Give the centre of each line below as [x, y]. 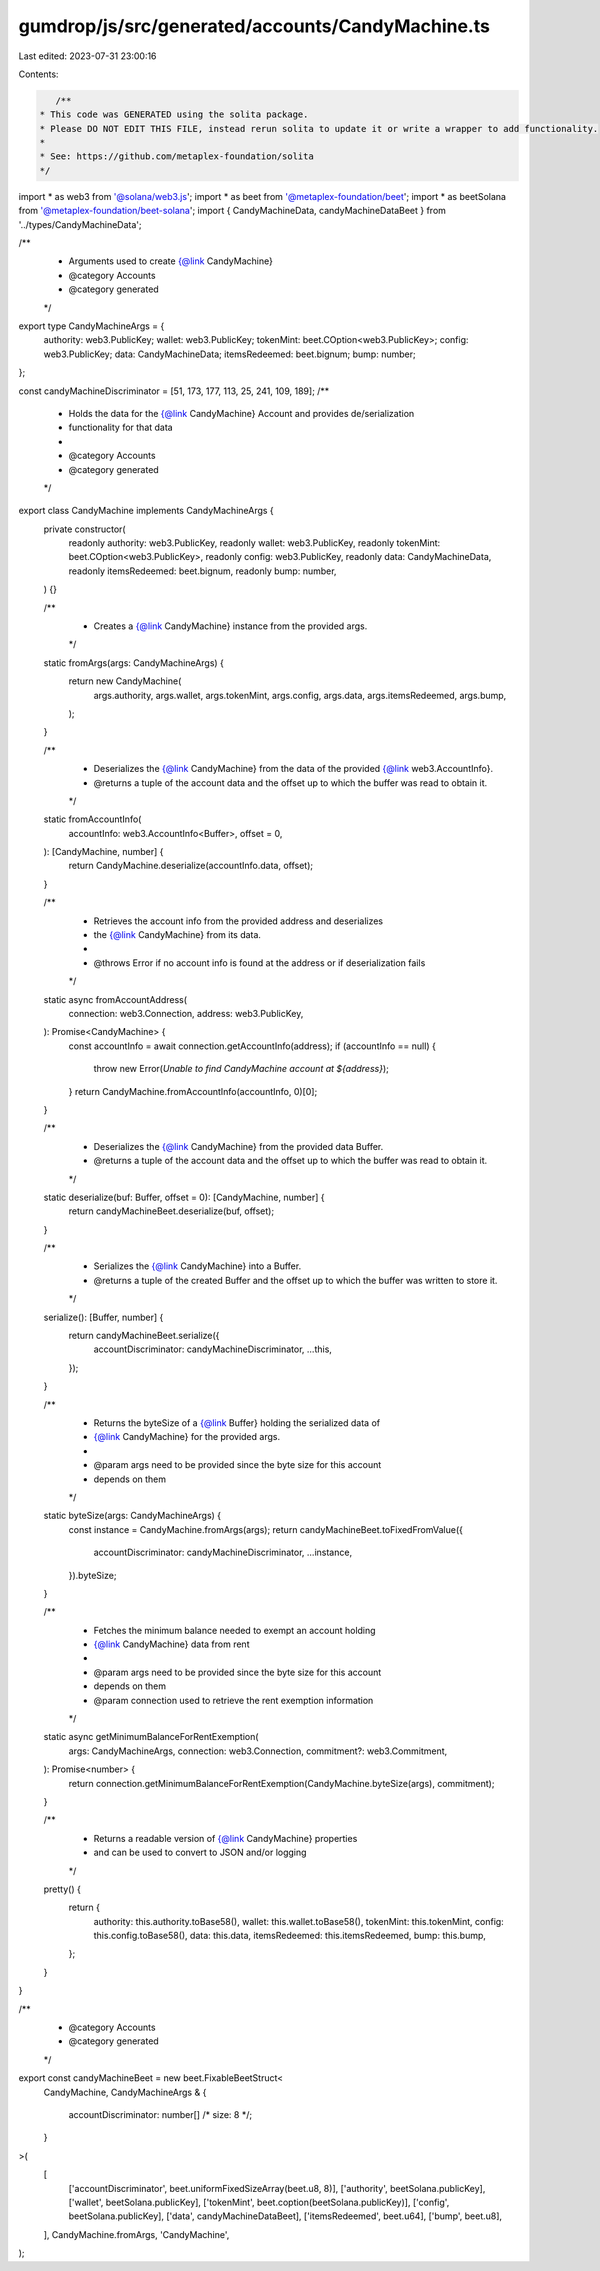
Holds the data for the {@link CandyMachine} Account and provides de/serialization [241, 413]
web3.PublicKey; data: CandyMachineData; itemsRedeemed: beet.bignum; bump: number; [229, 354]
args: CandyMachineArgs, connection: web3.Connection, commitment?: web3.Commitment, [258, 1751]
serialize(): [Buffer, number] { [103, 1317]
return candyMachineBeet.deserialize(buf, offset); [171, 1211]
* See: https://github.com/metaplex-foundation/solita [176, 156]
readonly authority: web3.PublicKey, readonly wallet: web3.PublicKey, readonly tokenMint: [254, 543]
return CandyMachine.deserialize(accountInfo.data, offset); [191, 866]
